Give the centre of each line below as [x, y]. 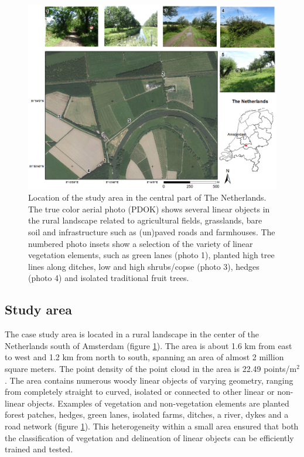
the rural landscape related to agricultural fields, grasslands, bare [145, 220]
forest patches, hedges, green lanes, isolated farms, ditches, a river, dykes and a [147, 414]
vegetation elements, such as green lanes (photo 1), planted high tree [151, 255]
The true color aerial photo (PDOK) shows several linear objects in [149, 209]
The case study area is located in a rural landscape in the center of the [132, 334]
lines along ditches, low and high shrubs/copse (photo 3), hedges [144, 266]
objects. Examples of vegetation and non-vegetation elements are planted [158, 403]
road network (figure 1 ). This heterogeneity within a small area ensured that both [152, 426]
